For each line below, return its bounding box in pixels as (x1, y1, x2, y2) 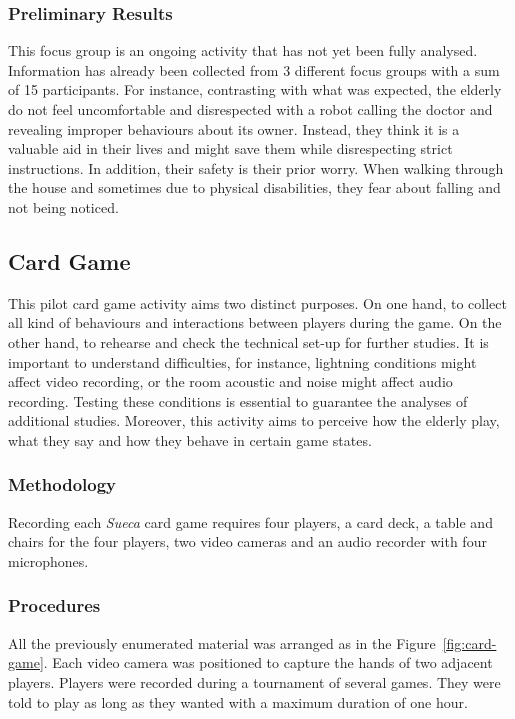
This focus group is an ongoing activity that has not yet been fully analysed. (8, 40, 478, 61)
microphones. (8, 550, 89, 571)
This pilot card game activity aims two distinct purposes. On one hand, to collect (8, 292, 507, 313)
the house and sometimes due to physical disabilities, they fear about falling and (8, 177, 501, 198)
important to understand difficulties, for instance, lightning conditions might (8, 351, 477, 372)
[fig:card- (442, 632, 497, 653)
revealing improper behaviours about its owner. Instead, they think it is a (8, 118, 460, 139)
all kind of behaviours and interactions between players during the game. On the (8, 312, 502, 333)
